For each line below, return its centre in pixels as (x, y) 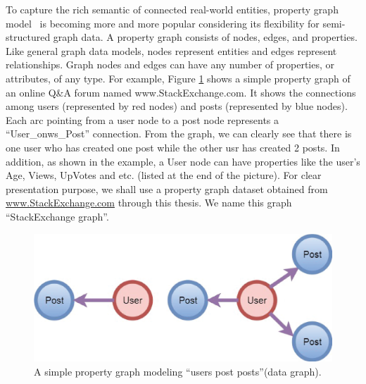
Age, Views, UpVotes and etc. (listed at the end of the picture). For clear (164, 175)
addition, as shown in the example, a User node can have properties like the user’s (183, 161)
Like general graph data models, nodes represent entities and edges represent (171, 50)
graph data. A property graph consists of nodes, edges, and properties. (205, 37)
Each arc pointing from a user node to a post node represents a (143, 119)
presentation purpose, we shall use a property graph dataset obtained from (167, 188)
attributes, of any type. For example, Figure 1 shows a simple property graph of (178, 78)
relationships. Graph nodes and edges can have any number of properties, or (170, 64)
